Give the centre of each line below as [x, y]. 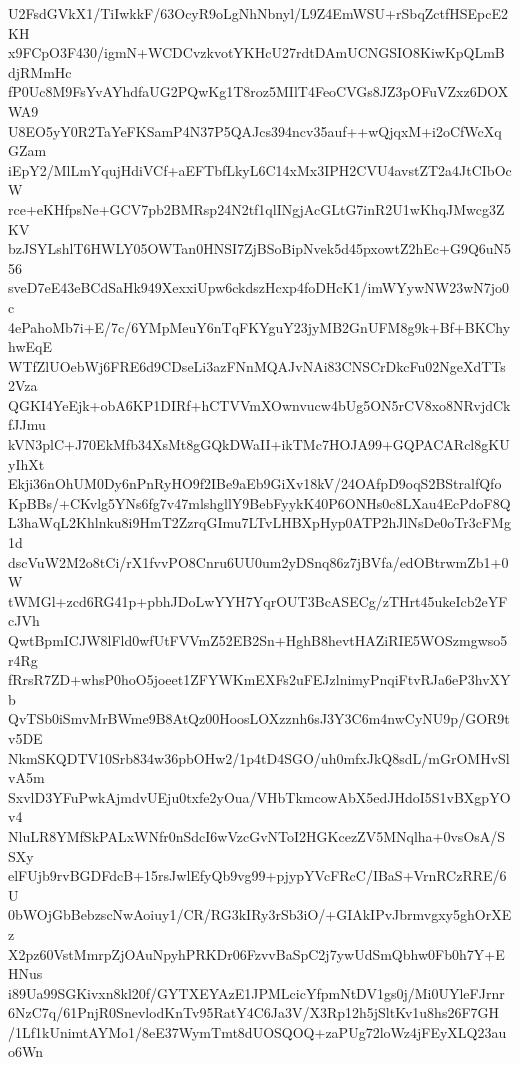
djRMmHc [40, 71]
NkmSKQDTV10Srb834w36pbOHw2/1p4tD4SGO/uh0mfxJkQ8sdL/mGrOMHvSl [259, 757]
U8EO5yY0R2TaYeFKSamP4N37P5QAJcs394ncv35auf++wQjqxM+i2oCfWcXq [255, 130]
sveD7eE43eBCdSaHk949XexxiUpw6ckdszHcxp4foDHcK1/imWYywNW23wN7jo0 [259, 287]
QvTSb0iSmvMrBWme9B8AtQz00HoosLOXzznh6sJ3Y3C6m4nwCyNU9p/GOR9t [259, 718]
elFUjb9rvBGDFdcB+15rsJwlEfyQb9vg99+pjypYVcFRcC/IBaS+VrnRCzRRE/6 [257, 875]
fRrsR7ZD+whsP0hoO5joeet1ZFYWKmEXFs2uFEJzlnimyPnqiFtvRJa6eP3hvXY [259, 679]
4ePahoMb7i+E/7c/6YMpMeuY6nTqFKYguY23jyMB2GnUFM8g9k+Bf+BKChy [259, 326]
